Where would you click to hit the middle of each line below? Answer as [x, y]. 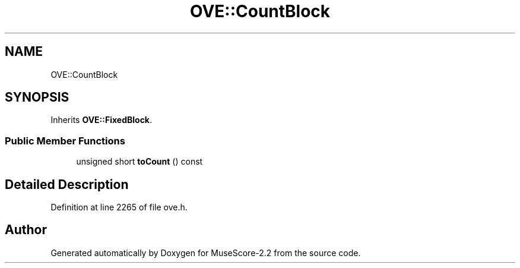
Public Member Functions [65, 141]
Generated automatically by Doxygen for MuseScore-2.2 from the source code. [206, 253]
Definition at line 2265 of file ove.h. [119, 207]
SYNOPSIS [37, 97]
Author [26, 230]
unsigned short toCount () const [139, 162]
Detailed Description [67, 184]
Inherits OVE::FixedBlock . [102, 120]
